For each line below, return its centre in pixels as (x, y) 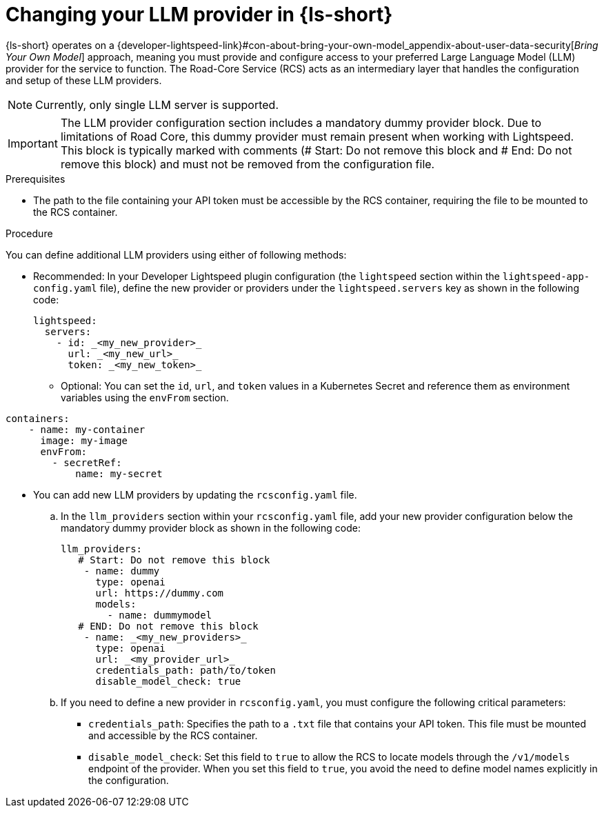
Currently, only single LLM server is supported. (157, 104)
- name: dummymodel (160, 615)
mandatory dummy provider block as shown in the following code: (211, 528)
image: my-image (84, 440)
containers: (38, 418)
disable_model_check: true (168, 681)
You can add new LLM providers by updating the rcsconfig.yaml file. (195, 494)
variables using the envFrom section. (145, 397)
